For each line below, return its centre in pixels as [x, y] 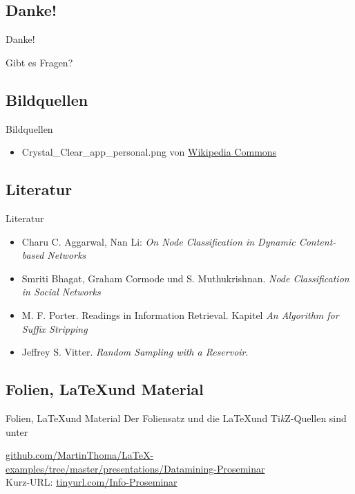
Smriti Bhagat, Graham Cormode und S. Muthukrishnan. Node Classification [185, 278]
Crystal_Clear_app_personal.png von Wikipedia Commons [149, 152]
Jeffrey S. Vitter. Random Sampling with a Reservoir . [135, 352]
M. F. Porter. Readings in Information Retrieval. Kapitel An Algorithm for [180, 314]
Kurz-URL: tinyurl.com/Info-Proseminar [92, 482]
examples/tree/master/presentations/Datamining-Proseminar [135, 468]
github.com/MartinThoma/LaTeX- [80, 455]
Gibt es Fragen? [39, 62]
